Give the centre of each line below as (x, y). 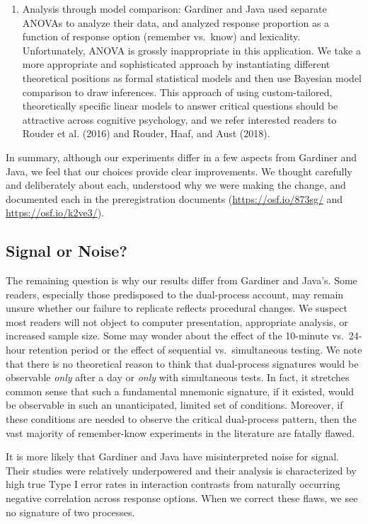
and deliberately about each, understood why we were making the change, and (176, 185)
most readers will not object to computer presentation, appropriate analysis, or (177, 321)
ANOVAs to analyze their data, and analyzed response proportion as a (176, 22)
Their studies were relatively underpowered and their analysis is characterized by (181, 470)
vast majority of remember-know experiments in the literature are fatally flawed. (180, 432)
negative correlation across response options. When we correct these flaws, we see (182, 498)
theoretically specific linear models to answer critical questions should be (180, 106)
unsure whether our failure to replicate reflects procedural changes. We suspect (177, 308)
